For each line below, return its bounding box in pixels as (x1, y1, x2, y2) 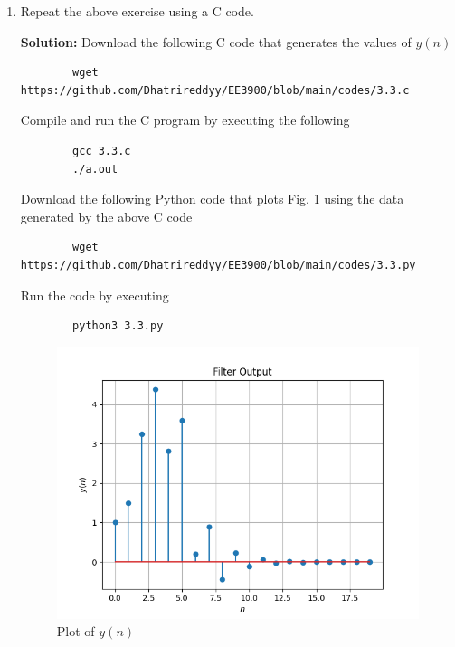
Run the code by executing (20, 285, 169, 304)
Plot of (56, 622, 95, 641)
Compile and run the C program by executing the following (20, 110, 350, 129)
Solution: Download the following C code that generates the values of (20, 32, 412, 51)
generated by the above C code (20, 206, 193, 225)
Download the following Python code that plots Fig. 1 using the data (20, 189, 404, 208)
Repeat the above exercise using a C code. (20, 2, 254, 20)
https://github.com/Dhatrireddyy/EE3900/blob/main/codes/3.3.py (20, 258, 416, 271)
